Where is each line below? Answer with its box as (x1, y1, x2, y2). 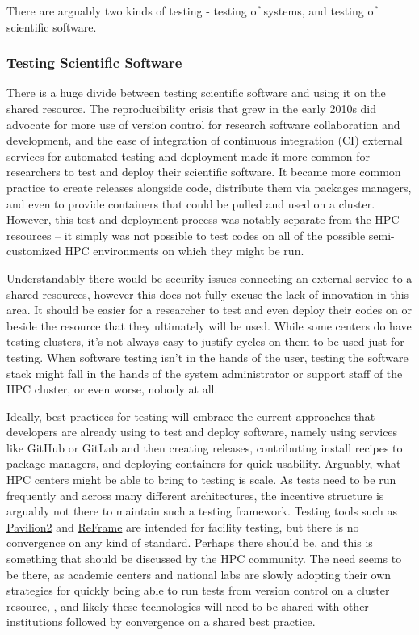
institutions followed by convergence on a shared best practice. (6, 613, 316, 630)
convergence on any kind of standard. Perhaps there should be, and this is (6, 534, 373, 551)
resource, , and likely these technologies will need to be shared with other (6, 597, 369, 614)
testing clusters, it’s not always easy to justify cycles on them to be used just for (6, 333, 404, 350)
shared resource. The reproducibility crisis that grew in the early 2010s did (6, 100, 377, 116)
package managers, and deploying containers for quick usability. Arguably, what (6, 455, 401, 472)
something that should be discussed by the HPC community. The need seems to (6, 550, 402, 567)
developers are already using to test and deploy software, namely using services (6, 423, 398, 440)
